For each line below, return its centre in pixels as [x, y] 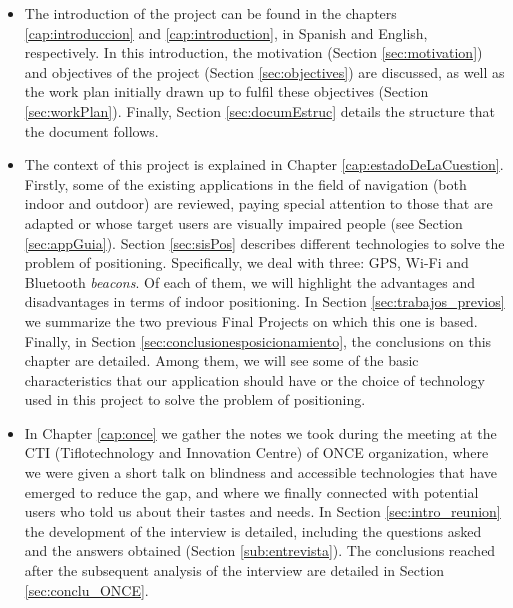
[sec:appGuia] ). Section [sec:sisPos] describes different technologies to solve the [264, 242]
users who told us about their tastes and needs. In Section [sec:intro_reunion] [262, 511]
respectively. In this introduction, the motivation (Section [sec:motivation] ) [253, 52]
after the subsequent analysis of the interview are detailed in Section [234, 570]
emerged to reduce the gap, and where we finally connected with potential [251, 491]
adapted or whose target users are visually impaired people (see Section [243, 222]
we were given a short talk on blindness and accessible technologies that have [261, 472]
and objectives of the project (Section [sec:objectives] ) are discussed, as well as [264, 71]
